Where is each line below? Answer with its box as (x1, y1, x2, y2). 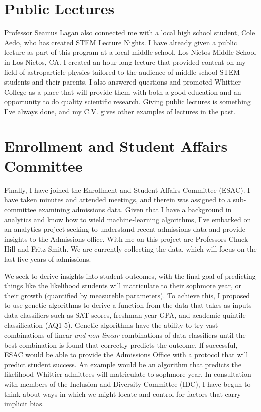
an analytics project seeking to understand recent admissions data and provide (4, 224, 245, 234)
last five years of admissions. (4, 253, 91, 264)
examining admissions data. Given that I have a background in (38, 204, 232, 214)
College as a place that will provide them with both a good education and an (4, 86, 241, 97)
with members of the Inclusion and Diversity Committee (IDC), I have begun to (4, 379, 251, 389)
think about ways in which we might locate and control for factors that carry (4, 388, 241, 399)
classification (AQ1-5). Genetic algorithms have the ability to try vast (4, 319, 218, 330)
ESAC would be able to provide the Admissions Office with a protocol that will (4, 349, 248, 360)
